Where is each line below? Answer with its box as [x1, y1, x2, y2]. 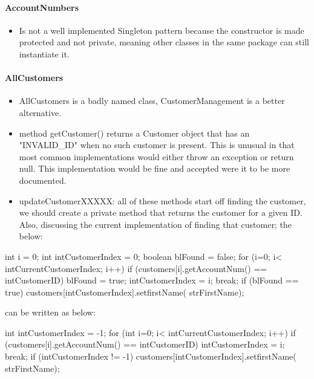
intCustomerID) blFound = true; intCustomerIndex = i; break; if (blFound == [5, 274, 299, 287]
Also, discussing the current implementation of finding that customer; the [19, 218, 292, 230]
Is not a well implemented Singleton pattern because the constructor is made [19, 24, 304, 36]
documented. [19, 173, 67, 186]
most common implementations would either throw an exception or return [19, 150, 294, 163]
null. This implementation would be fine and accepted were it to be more [19, 162, 290, 175]
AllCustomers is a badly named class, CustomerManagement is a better [19, 94, 285, 107]
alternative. [19, 106, 62, 118]
